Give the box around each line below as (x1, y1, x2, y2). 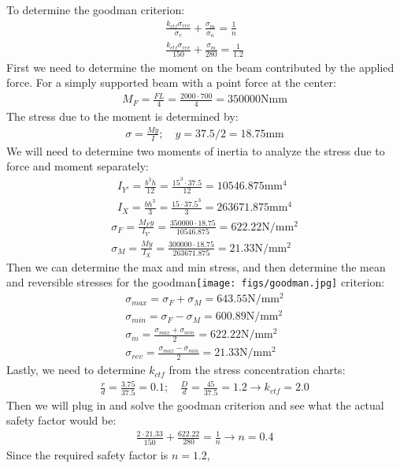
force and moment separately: (6, 158, 149, 174)
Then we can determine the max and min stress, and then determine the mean (6, 258, 386, 275)
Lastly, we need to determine (6, 361, 146, 378)
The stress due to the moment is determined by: (6, 108, 239, 125)
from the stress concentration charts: (169, 361, 346, 378)
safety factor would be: (6, 412, 117, 429)
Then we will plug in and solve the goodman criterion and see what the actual (6, 396, 384, 413)
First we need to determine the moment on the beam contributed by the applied (6, 58, 394, 75)
